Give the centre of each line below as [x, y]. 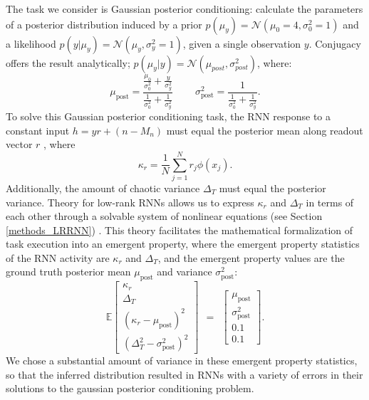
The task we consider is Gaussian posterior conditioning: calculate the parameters [184, 9]
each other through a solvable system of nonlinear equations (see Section [164, 216]
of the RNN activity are [58, 257]
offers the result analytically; [68, 62]
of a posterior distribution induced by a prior [104, 24]
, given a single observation [242, 43]
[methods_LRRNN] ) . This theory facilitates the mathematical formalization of [180, 230]
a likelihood [31, 43]
